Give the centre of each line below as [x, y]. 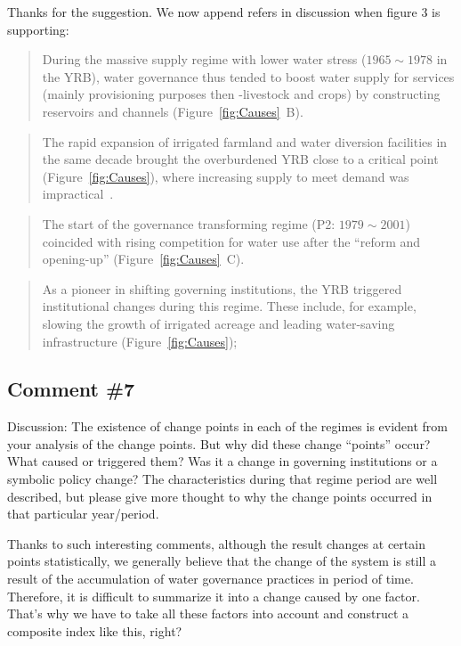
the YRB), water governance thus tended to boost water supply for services [248, 76]
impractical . [78, 194]
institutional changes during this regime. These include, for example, [229, 306]
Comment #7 [71, 389]
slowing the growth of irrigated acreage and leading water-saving [218, 323]
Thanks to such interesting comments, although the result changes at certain [216, 543]
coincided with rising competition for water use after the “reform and [231, 241]
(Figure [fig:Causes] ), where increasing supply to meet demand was [226, 176]
